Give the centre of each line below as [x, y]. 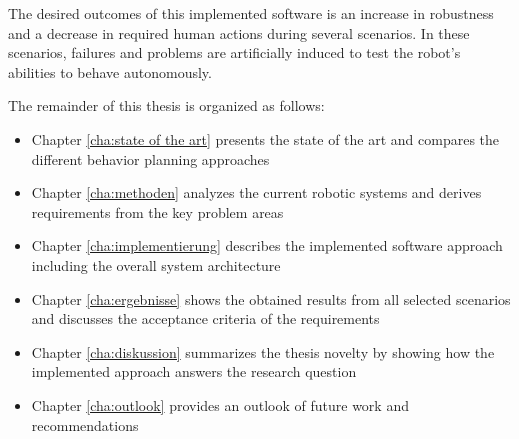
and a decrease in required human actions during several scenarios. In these [239, 32]
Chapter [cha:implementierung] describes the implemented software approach [267, 245]
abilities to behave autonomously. [110, 71]
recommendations [85, 424]
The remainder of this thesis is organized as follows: [166, 105]
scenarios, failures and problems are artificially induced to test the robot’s [234, 52]
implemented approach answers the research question [194, 371]
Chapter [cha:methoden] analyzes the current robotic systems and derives [256, 192]
